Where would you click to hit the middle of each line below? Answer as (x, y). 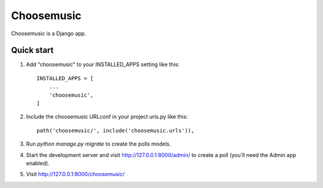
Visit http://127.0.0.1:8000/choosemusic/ (75, 174)
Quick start (32, 50)
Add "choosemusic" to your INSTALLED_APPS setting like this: (103, 64)
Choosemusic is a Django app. (49, 33)
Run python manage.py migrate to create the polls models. (98, 144)
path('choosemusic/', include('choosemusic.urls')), (115, 130)
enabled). (38, 163)
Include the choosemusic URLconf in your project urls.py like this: (107, 117)
